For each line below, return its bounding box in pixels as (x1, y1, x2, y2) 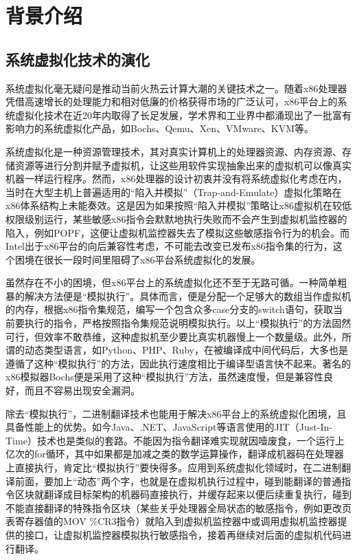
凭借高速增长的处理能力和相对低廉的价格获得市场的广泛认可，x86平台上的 (5, 94, 338, 109)
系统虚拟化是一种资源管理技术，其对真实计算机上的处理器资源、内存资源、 (5, 144, 342, 158)
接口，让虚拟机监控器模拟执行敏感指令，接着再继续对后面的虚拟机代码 (24, 527, 342, 541)
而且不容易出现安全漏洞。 (24, 383, 140, 398)
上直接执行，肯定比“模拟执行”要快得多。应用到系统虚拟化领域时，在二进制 (5, 460, 342, 475)
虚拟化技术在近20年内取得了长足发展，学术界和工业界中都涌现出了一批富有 (14, 107, 352, 122)
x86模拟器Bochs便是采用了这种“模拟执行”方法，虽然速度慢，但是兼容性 (5, 369, 324, 384)
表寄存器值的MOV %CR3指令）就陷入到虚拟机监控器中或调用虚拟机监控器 (5, 514, 338, 528)
